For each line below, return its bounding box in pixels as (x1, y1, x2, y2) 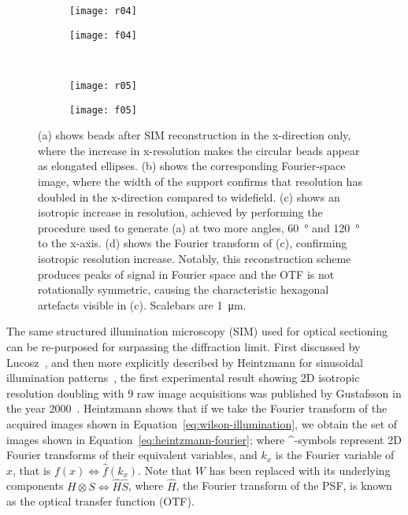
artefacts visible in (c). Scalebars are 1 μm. (38, 296, 247, 313)
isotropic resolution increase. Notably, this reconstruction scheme (38, 250, 351, 266)
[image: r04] (69, 6, 137, 17)
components (6, 477, 64, 494)
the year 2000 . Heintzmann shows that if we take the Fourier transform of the (6, 400, 388, 417)
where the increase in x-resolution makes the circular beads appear (38, 142, 360, 158)
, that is (13, 461, 51, 478)
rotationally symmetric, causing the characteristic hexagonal (38, 281, 329, 298)
